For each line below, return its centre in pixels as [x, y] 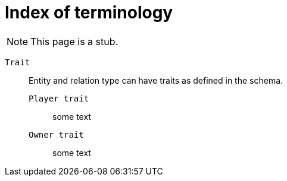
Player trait [59, 98]
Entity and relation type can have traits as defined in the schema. [156, 80]
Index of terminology [89, 12]
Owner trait [56, 134]
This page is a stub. [74, 41]
